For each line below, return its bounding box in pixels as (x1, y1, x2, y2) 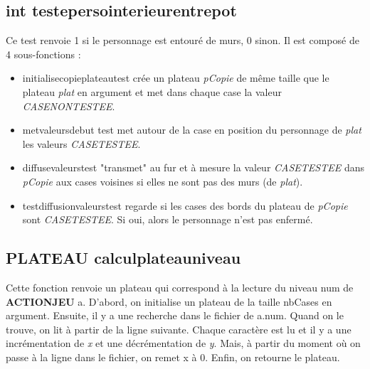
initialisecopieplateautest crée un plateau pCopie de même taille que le (22, 70, 329, 85)
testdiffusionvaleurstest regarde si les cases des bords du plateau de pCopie (22, 198, 348, 213)
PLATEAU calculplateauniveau (6, 247, 241, 269)
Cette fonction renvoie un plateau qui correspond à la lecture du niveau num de (6, 279, 354, 294)
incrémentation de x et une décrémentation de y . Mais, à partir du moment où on (6, 336, 361, 351)
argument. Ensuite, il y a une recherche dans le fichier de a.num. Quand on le (6, 308, 344, 323)
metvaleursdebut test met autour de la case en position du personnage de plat (22, 122, 361, 137)
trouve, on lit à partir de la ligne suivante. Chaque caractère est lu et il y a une (6, 321, 351, 336)
